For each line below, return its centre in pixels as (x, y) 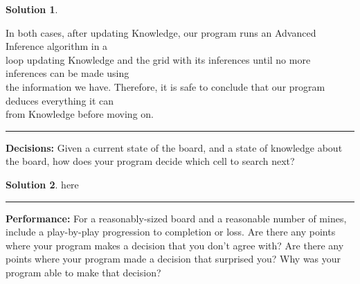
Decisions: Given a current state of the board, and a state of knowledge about (174, 147)
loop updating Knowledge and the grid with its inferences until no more (158, 59)
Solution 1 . (32, 9)
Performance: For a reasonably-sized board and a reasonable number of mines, (176, 218)
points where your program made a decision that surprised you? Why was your (173, 259)
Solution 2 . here (42, 184)
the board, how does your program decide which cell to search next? (150, 161)
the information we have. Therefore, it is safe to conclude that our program (165, 86)
